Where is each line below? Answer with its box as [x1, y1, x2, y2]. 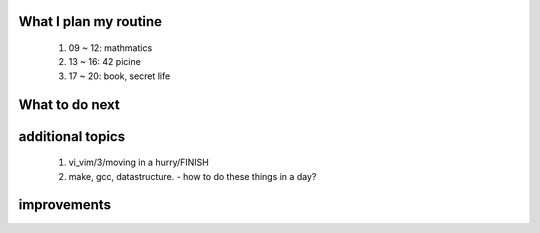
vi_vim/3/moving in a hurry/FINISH [68, 156, 210, 169]
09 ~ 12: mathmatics [68, 42, 153, 54]
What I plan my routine [18, 13, 163, 30]
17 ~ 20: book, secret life [68, 70, 171, 82]
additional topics [18, 128, 125, 145]
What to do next [18, 96, 120, 113]
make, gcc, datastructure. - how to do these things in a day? [68, 170, 317, 182]
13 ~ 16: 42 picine [68, 56, 142, 68]
